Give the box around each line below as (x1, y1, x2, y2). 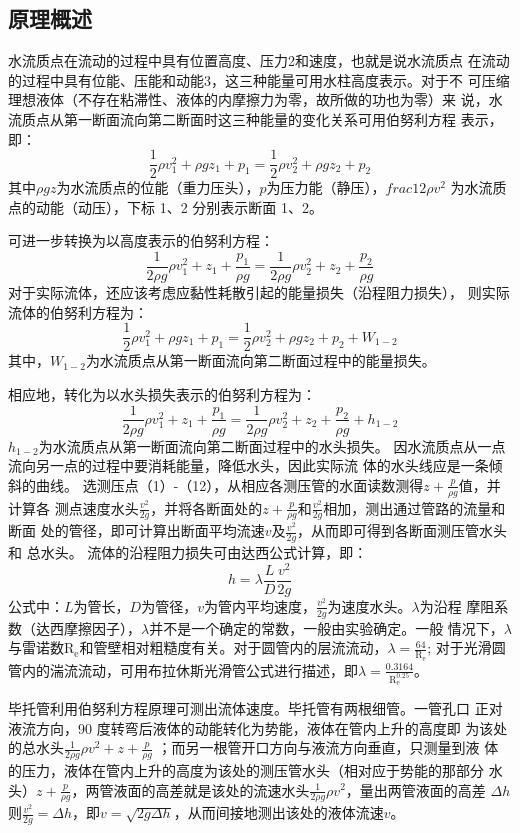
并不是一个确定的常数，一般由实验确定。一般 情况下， (149, 617, 504, 638)
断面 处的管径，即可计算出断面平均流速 (8, 520, 265, 541)
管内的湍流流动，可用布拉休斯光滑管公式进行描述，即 (8, 659, 358, 680)
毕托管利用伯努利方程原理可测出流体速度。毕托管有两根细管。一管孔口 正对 (8, 697, 503, 718)
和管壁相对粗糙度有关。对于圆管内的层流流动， (79, 637, 388, 658)
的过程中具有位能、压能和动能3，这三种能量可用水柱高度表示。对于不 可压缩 (8, 69, 510, 90)
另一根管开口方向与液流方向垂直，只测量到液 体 (185, 737, 499, 758)
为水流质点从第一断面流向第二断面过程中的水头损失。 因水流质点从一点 (38, 435, 506, 456)
